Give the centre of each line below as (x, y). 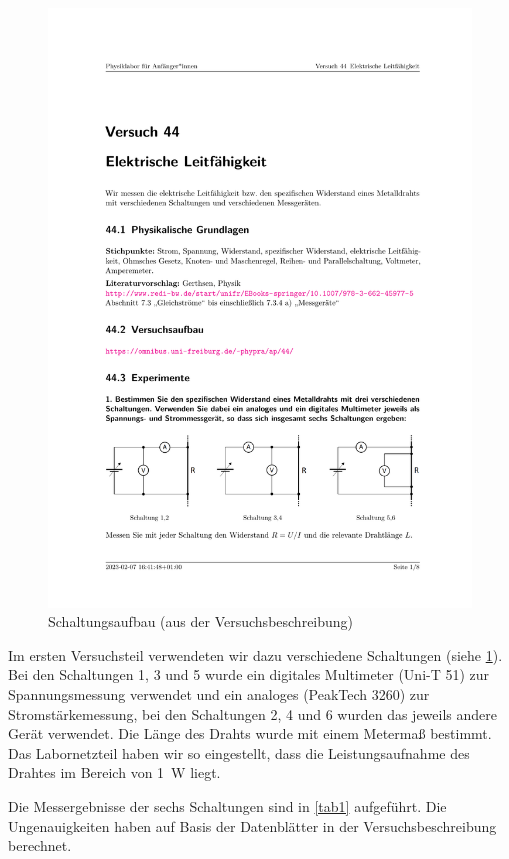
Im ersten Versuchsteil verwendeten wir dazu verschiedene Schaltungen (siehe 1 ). (255, 654)
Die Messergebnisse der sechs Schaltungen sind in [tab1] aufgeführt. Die (227, 806)
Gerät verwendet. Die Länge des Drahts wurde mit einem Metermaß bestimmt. (250, 733)
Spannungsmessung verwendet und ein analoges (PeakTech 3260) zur (219, 694)
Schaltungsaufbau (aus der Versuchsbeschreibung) (201, 621)
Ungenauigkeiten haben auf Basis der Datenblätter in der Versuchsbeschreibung (252, 825)
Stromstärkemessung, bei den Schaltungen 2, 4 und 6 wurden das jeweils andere (252, 713)
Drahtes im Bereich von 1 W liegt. (114, 772)
